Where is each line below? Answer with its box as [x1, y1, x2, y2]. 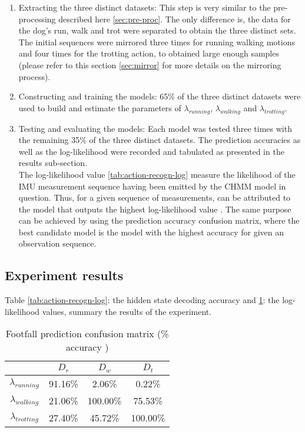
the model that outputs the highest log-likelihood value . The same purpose [18, 202, 291, 215]
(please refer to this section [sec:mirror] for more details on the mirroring [18, 58, 281, 71]
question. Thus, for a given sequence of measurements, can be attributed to [18, 191, 291, 204]
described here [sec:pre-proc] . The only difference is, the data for [58, 12, 291, 25]
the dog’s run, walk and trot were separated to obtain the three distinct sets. [18, 24, 296, 36]
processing [18, 12, 56, 25]
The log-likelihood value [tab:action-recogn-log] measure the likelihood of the [18, 168, 296, 180]
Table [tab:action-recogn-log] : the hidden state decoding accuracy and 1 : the [5, 294, 280, 306]
